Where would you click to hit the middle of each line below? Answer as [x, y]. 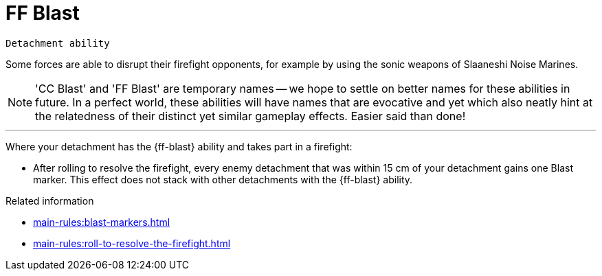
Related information [50, 200]
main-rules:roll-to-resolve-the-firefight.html [132, 243]
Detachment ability [58, 43]
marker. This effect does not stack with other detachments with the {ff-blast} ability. [223, 179]
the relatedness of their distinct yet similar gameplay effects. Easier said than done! [250, 116]
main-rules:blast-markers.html [102, 222]
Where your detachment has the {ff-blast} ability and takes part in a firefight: [179, 146]
